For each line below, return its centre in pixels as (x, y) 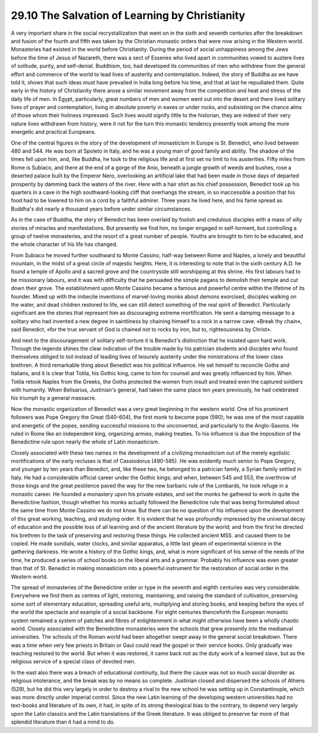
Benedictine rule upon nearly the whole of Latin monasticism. (85, 442)
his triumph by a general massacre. (54, 398)
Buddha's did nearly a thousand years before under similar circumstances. (101, 209)
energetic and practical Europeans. (54, 132)
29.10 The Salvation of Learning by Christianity (128, 15)
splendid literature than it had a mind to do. (63, 722)
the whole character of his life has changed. (64, 244)
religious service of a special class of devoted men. (73, 662)
